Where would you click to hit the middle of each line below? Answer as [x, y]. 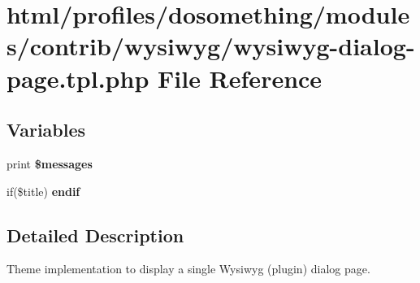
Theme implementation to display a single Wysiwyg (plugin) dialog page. [188, 269]
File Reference [240, 78]
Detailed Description [95, 235]
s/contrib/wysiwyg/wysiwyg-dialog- [211, 46]
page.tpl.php [78, 78]
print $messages [50, 163]
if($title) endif [43, 191]
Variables [46, 130]
